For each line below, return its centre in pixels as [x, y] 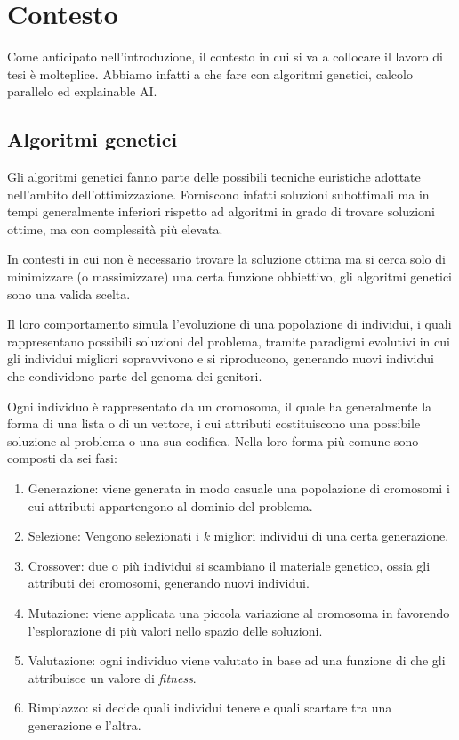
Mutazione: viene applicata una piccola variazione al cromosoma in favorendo [239, 612]
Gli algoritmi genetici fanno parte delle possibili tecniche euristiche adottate [214, 177]
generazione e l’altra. [85, 724]
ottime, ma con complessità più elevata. [115, 228]
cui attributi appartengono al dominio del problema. [170, 505]
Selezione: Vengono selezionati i [113, 536]
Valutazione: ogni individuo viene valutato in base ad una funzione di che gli [237, 660]
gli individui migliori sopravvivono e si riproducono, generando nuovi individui [221, 358]
